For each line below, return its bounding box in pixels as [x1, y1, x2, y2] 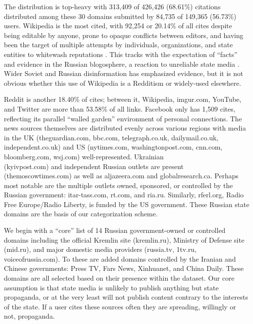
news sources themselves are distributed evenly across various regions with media [4, 123, 246, 133]
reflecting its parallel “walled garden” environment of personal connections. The [4, 113, 242, 123]
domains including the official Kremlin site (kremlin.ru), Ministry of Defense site [4, 234, 245, 245]
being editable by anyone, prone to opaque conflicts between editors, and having [4, 30, 244, 40]
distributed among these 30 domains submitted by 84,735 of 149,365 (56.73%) [4, 11, 236, 21]
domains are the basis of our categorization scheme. [4, 209, 158, 219]
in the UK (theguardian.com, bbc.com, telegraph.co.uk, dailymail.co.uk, [4, 132, 218, 142]
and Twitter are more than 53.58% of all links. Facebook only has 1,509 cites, [4, 103, 235, 114]
